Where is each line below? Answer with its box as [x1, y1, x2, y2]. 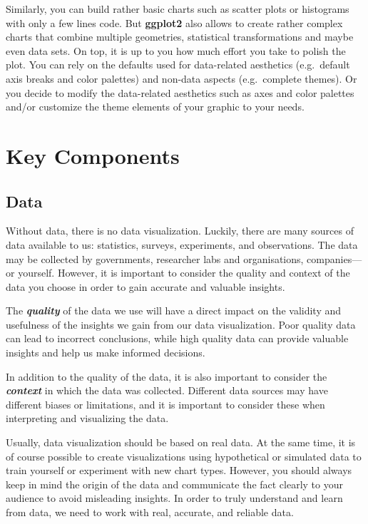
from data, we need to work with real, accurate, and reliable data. [6, 505, 294, 520]
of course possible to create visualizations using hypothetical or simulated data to [6, 448, 362, 463]
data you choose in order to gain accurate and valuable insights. [6, 279, 285, 294]
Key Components [6, 140, 180, 170]
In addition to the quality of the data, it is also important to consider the [6, 369, 327, 384]
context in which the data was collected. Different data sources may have [6, 383, 328, 398]
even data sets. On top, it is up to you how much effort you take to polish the [6, 43, 346, 58]
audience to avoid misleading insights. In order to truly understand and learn [6, 490, 343, 505]
